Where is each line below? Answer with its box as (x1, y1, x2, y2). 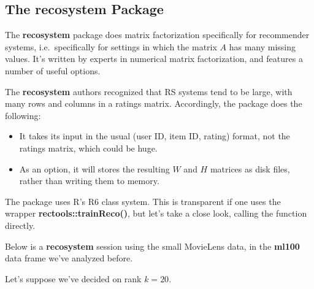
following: (5, 109, 41, 121)
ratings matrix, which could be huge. (19, 141, 158, 154)
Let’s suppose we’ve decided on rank (5, 272, 142, 285)
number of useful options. (5, 64, 101, 77)
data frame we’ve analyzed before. (5, 252, 133, 264)
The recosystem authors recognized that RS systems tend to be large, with (5, 85, 293, 98)
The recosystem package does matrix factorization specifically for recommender (5, 28, 310, 41)
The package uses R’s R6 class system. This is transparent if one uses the (5, 195, 281, 207)
